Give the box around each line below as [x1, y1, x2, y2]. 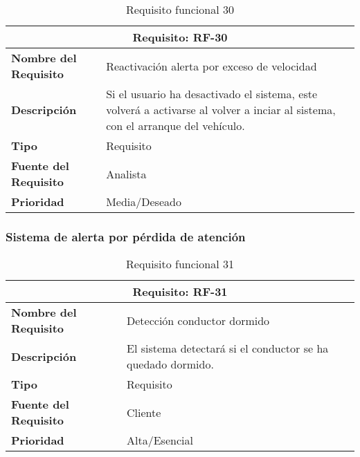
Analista [106, 165, 147, 182]
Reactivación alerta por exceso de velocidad [106, 57, 317, 74]
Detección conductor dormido [127, 312, 270, 328]
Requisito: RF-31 [132, 283, 228, 300]
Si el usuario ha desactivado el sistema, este [106, 86, 318, 102]
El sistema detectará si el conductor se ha [127, 340, 329, 357]
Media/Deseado [106, 194, 181, 209]
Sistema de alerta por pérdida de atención [6, 227, 246, 245]
